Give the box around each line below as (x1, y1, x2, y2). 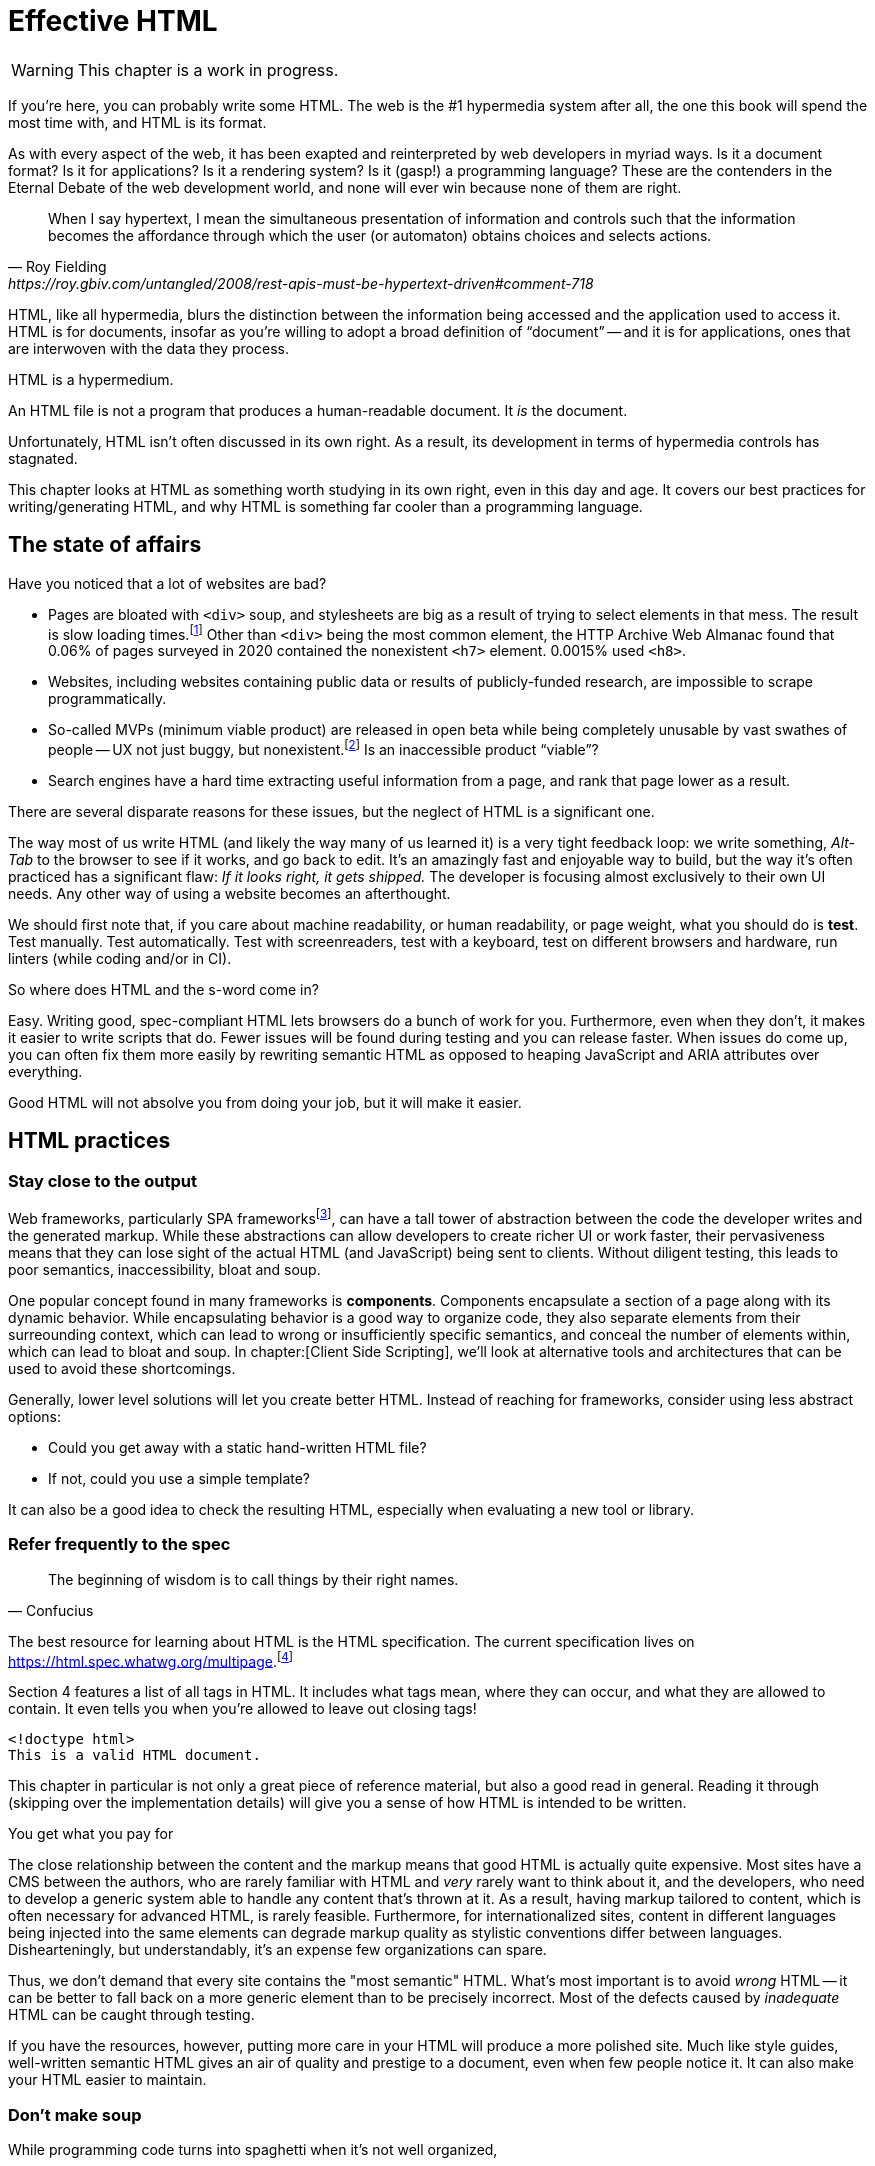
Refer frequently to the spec (8, 1534, 231, 1555)
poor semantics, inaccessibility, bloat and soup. (8, 1260, 321, 1278)
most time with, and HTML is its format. (8, 113, 267, 131)
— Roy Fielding (8, 257, 107, 275)
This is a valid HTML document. (8, 1747, 261, 1764)
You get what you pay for (8, 1825, 174, 1843)
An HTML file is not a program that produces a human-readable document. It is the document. (8, 401, 628, 419)
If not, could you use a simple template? (48, 1469, 311, 1487)
